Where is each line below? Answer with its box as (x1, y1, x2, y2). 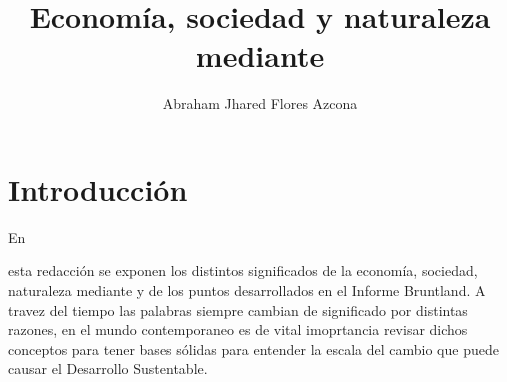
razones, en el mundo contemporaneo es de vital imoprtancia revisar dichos (8, 319, 468, 340)
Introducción (8, 168, 188, 209)
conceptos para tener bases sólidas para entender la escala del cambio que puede (8, 338, 499, 359)
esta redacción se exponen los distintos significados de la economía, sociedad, (8, 260, 478, 281)
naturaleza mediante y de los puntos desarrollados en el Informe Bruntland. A (8, 280, 486, 301)
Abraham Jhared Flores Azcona (162, 93, 358, 114)
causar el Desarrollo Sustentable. (8, 358, 208, 379)
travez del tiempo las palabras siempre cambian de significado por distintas (8, 299, 468, 320)
